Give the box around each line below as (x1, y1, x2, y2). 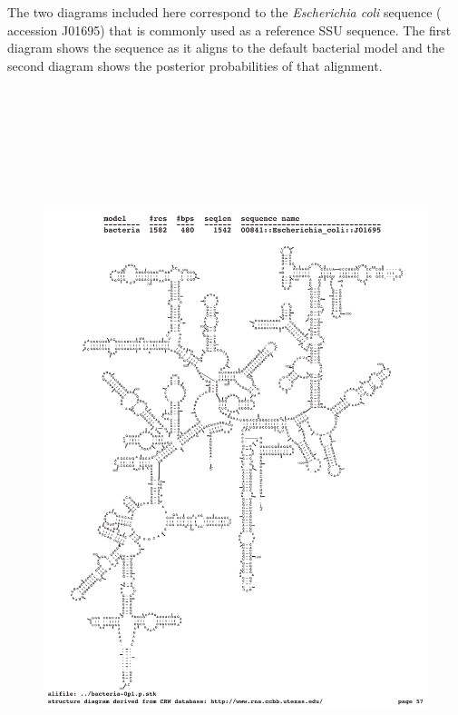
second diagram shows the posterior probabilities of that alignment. (7, 55, 383, 74)
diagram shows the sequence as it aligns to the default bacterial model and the (7, 38, 444, 57)
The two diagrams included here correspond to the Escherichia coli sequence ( (7, 3, 442, 21)
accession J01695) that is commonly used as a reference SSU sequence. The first (7, 20, 452, 39)
